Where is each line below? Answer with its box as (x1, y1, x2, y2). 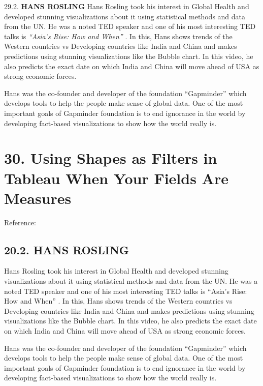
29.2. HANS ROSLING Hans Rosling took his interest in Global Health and (4, 1, 249, 11)
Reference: (4, 217, 36, 227)
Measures (4, 187, 72, 208)
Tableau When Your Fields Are (4, 167, 228, 188)
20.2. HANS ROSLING (4, 242, 129, 257)
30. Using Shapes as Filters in (4, 147, 217, 168)
